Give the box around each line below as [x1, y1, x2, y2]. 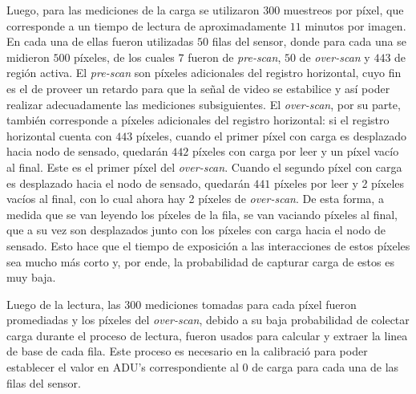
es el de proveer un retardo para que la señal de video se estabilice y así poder [6, 79, 390, 96]
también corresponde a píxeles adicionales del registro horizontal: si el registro [6, 112, 390, 128]
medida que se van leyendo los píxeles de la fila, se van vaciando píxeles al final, [6, 205, 398, 222]
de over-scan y [299, 48, 370, 65]
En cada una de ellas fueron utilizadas [6, 33, 194, 50]
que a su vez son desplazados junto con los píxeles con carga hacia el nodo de [6, 221, 386, 238]
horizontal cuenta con [6, 127, 112, 144]
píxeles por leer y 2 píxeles [274, 174, 404, 191]
